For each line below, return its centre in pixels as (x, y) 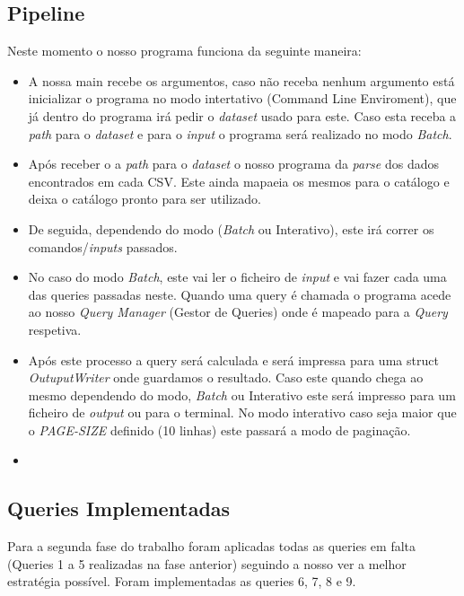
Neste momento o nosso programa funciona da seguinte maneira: (184, 51)
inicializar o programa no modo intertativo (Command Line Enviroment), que (242, 98)
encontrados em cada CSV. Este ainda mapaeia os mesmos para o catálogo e (239, 181)
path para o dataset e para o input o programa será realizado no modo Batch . (240, 133)
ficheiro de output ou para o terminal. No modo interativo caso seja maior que (242, 412)
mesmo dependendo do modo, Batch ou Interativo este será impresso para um (242, 394)
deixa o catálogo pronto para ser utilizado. (145, 199)
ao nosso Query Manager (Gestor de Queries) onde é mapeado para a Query (238, 312)
